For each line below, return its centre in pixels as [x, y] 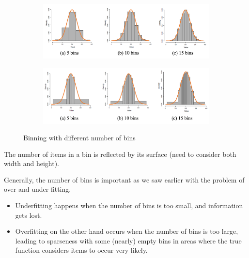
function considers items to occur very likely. [81, 250]
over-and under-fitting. [38, 189]
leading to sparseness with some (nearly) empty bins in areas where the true [128, 240]
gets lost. [29, 215]
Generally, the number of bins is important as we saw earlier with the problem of [124, 179]
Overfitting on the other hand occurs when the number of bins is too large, [127, 231]
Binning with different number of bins [79, 137]
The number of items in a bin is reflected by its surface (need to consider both [120, 154]
